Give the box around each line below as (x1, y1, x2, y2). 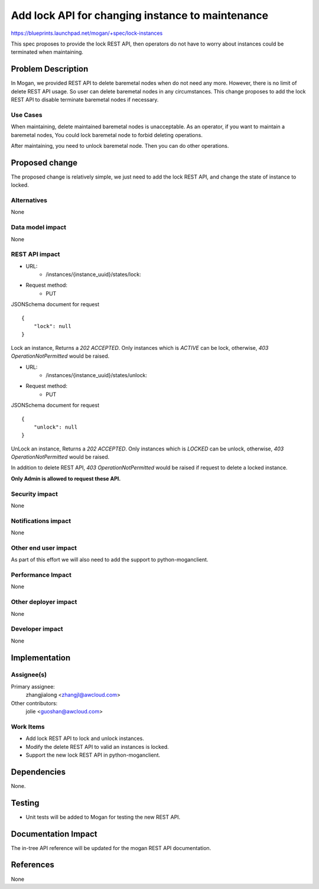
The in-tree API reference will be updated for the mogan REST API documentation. (11, 844, 211, 851)
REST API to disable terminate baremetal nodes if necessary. (11, 96, 159, 103)
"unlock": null (33, 423, 78, 430)
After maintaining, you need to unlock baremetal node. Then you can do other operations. (11, 142, 229, 149)
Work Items (11, 722, 45, 731)
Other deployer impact (11, 598, 77, 606)
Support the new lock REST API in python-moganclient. (25, 751, 161, 758)
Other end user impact (11, 544, 77, 552)
